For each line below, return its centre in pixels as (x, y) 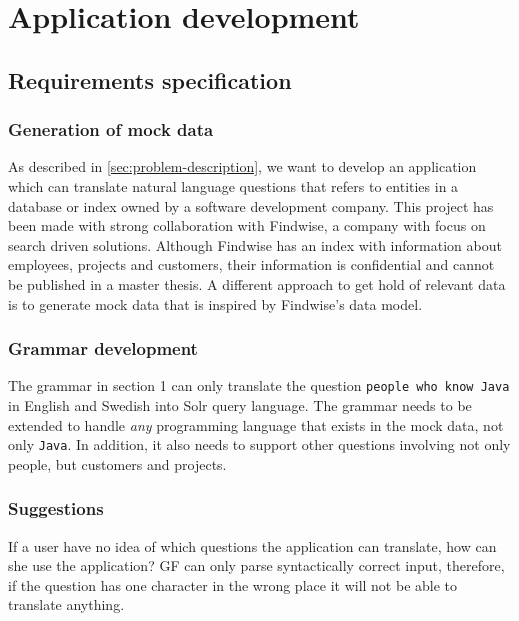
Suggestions (56, 508)
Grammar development (103, 348)
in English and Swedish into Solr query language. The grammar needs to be (240, 405)
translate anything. (66, 604)
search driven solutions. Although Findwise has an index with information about (255, 244)
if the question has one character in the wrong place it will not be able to (233, 584)
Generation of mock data (111, 129)
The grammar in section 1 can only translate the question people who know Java (259, 385)
